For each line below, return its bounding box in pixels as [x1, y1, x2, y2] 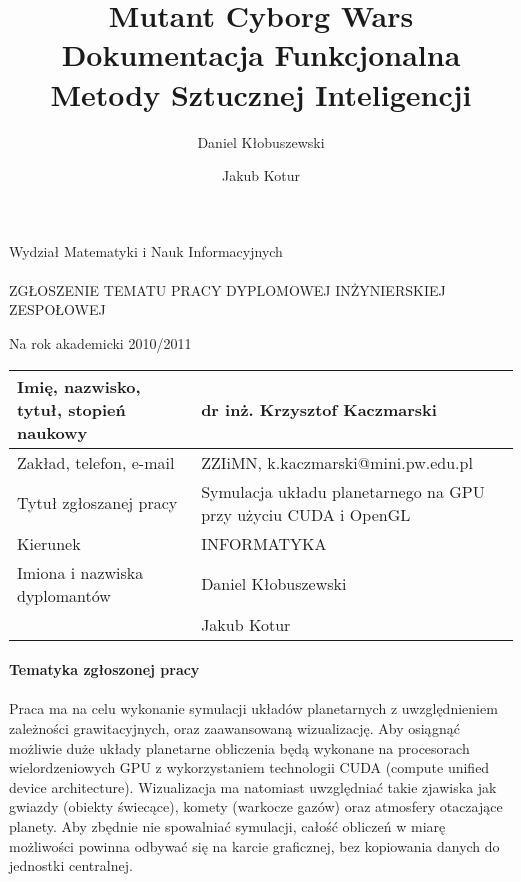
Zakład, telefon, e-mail [17, 450, 175, 474]
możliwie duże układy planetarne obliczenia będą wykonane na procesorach [9, 737, 470, 758]
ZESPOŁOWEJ [9, 299, 106, 320]
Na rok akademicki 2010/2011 [9, 333, 192, 354]
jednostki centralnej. [9, 855, 133, 876]
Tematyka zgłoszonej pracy [9, 659, 200, 680]
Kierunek [17, 531, 81, 555]
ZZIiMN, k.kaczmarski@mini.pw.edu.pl [201, 450, 473, 474]
